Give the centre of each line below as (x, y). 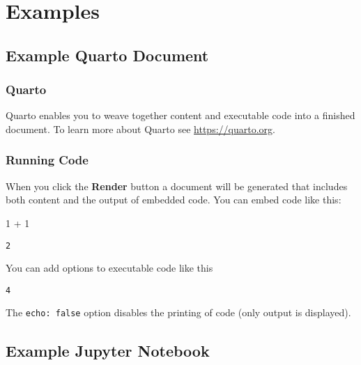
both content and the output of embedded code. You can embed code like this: (174, 200)
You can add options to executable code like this (109, 268)
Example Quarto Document (107, 55)
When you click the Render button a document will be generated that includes (177, 186)
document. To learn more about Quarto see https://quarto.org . (140, 129)
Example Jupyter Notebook (108, 350)
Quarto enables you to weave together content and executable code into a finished (180, 115)
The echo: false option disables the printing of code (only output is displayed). (178, 312)
